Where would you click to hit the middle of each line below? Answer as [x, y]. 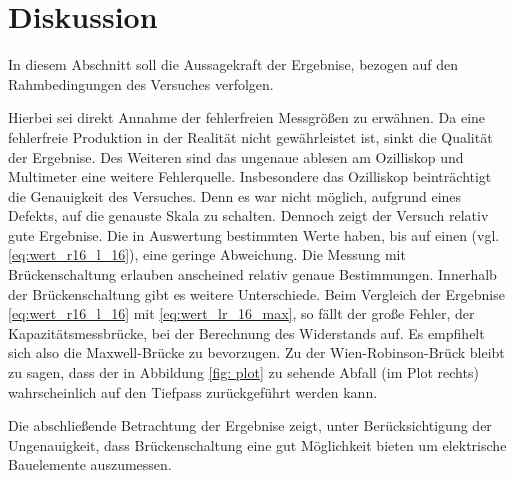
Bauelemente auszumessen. [90, 464]
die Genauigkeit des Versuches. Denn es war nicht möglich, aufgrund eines [235, 195]
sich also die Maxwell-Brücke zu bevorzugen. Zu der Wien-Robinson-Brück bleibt [256, 352]
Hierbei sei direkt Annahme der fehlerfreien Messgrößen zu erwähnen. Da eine [247, 117]
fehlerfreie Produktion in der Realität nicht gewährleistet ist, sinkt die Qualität [250, 136]
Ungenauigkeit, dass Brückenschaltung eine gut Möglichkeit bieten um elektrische [257, 444]
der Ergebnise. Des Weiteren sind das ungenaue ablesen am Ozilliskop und [236, 156]
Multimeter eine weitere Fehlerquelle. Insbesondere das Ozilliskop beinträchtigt [250, 176]
